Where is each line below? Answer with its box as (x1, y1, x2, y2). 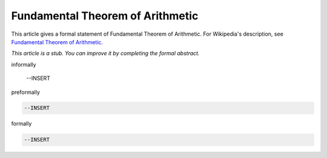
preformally (11, 88, 41, 96)
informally (11, 61, 36, 68)
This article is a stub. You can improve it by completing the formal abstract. (11, 50, 200, 57)
